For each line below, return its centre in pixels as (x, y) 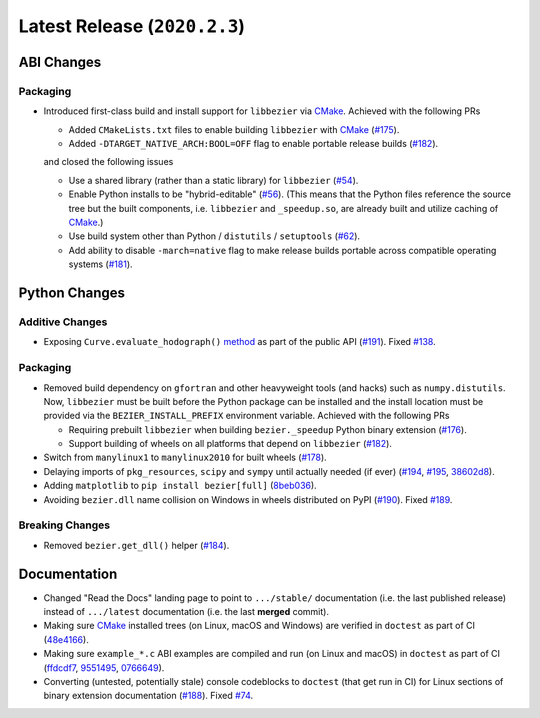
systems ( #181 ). (101, 264)
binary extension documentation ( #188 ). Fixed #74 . (148, 696)
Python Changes (71, 293)
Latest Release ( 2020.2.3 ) (131, 26)
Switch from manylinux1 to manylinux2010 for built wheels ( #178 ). (185, 457)
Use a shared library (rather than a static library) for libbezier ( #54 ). (213, 180)
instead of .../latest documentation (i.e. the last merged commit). (186, 612)
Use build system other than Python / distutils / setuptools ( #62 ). (214, 236)
